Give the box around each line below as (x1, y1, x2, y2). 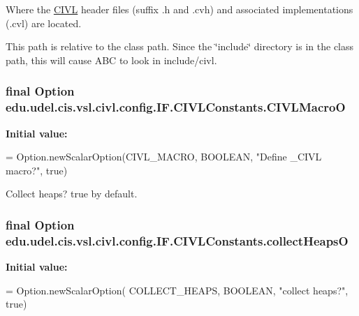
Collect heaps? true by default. (6, 186, 138, 201)
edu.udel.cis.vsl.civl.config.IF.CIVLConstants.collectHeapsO (6, 232, 349, 249)
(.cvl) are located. (6, 15, 82, 30)
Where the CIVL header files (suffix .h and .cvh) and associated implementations (6, 2, 353, 16)
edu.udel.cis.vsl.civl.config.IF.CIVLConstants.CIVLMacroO (6, 98, 346, 116)
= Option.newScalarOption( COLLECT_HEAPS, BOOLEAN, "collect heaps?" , (6, 283, 349, 297)
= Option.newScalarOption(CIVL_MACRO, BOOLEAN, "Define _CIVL (6, 149, 322, 164)
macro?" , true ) (6, 163, 68, 177)
